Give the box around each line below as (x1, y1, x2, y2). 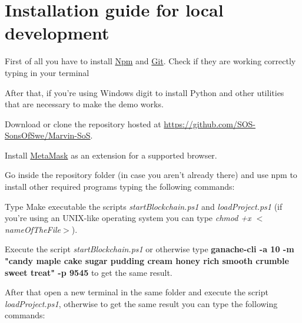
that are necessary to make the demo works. (5, 98, 164, 110)
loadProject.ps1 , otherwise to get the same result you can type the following (5, 297, 278, 309)
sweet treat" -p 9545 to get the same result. (5, 266, 172, 278)
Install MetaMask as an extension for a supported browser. (5, 149, 217, 161)
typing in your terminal (5, 66, 89, 78)
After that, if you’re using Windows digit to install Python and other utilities (5, 86, 284, 98)
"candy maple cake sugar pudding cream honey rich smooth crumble (5, 255, 289, 267)
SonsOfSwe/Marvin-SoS (5, 129, 91, 141)
